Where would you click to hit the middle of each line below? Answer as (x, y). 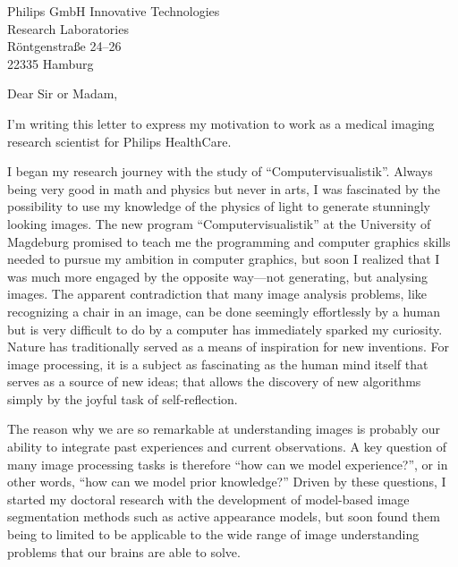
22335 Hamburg (51, 63)
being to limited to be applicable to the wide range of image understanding (213, 534)
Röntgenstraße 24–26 (64, 46)
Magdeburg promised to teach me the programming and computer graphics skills (229, 241)
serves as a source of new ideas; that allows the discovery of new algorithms (214, 381)
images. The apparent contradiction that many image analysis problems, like (217, 294)
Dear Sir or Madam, (63, 93)
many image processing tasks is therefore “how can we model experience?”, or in (228, 464)
